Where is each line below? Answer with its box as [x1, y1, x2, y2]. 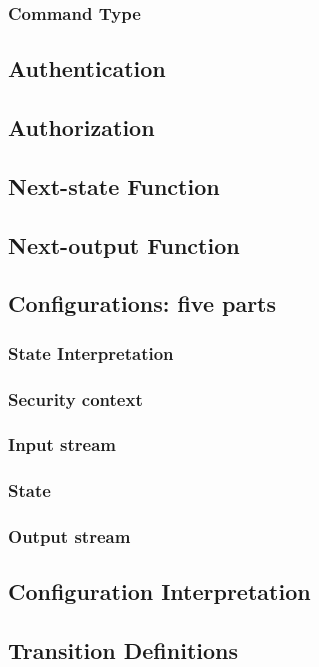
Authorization [8, 112, 155, 143]
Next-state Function [8, 170, 220, 201]
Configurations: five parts [8, 288, 277, 319]
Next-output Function [8, 229, 240, 260]
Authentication [8, 53, 166, 84]
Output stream [8, 524, 131, 549]
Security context [8, 386, 143, 411]
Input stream [8, 432, 117, 457]
